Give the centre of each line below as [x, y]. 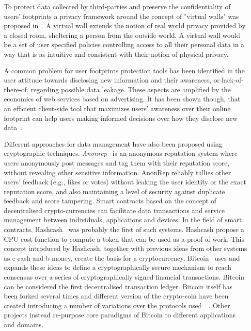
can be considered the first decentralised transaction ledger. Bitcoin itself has [118, 286]
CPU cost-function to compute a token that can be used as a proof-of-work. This [124, 239]
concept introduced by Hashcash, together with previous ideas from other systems [125, 248]
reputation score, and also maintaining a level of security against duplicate [115, 191]
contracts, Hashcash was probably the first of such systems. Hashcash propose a [124, 229]
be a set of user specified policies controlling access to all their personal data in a [124, 44]
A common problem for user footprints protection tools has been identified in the [124, 70]
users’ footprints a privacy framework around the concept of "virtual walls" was [121, 16]
